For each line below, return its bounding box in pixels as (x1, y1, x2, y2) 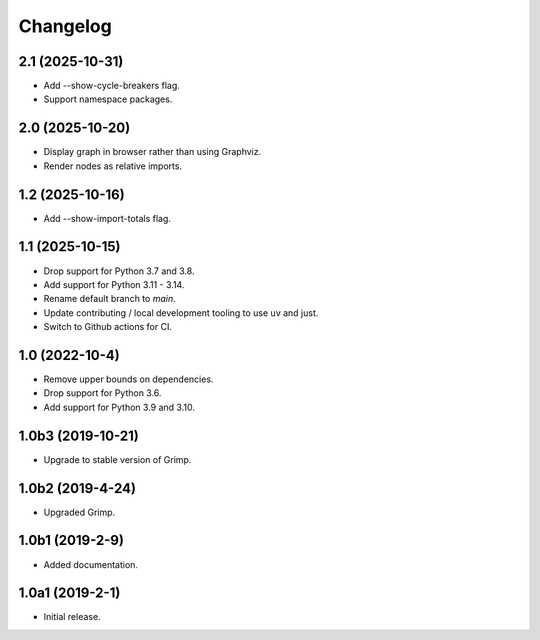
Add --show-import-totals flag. (43, 212, 172, 224)
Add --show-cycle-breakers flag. (43, 80, 180, 92)
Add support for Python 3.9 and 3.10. (43, 401, 195, 413)
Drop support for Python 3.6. (43, 387, 162, 399)
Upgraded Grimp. (43, 506, 116, 518)
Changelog (18, 15, 112, 37)
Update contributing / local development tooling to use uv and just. (43, 306, 319, 319)
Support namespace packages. (43, 93, 173, 105)
